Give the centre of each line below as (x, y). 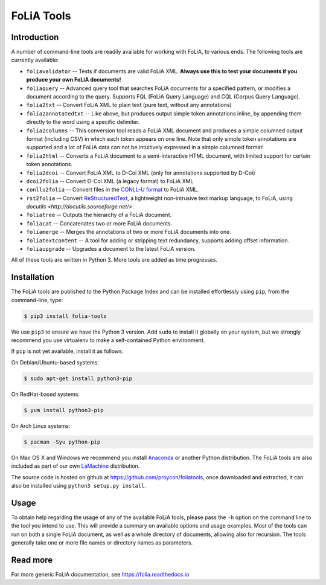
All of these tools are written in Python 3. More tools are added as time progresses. (114, 260)
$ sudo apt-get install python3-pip (78, 378)
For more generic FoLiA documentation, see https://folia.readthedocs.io (100, 574)
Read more (32, 560)
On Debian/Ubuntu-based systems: (55, 362)
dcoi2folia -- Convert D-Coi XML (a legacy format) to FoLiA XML (110, 181)
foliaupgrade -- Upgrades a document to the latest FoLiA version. (111, 249)
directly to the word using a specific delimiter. (83, 122)
